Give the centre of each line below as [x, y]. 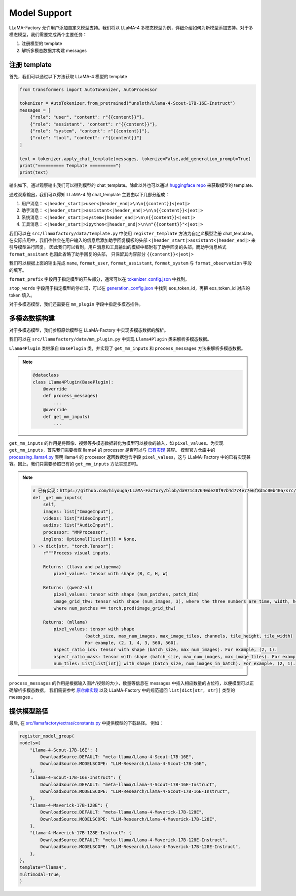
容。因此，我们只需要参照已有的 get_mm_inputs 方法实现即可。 [75, 464]
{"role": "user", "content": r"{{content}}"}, [87, 117]
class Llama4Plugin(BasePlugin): [73, 382]
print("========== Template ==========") [70, 165]
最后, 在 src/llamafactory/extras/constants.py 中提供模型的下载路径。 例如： [86, 723]
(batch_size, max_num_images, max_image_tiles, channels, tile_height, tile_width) [189, 636]
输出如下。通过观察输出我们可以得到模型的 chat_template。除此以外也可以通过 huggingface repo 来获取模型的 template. [131, 185]
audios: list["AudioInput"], [78, 525]
